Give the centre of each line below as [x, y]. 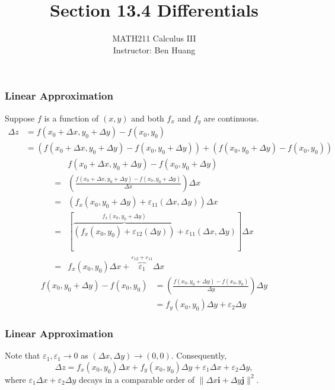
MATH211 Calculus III [154, 38]
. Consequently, [199, 355]
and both [148, 118]
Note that [23, 355]
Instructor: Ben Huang [154, 49]
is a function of [71, 118]
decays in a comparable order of [136, 379]
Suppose [20, 118]
